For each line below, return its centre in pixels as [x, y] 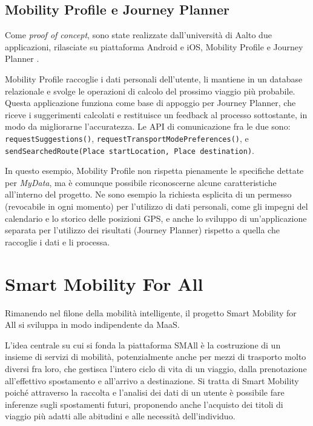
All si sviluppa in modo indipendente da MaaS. [92, 324]
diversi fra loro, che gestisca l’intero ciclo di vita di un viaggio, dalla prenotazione [156, 368]
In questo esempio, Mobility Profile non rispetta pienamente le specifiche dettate [154, 171]
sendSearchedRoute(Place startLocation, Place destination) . [130, 150]
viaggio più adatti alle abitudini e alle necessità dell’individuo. [120, 416]
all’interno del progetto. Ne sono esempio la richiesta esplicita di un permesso [148, 194]
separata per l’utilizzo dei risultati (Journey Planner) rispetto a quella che [142, 230]
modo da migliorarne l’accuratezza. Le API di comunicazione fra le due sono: [148, 126]
